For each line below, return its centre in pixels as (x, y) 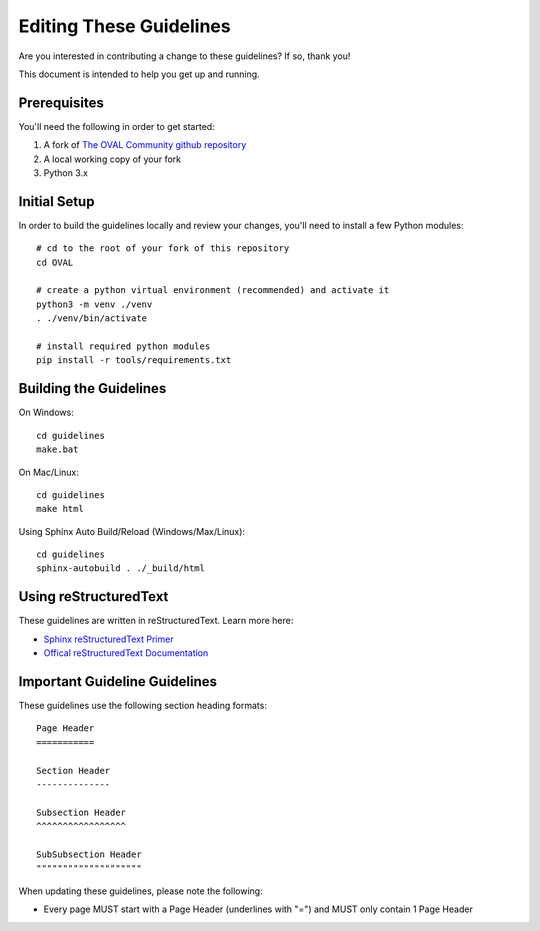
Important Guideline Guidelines (118, 681)
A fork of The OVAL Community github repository (145, 145)
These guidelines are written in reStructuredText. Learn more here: (156, 621)
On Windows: (46, 412)
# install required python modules (123, 346)
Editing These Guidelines (124, 26)
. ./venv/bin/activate (92, 318)
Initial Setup (56, 201)
